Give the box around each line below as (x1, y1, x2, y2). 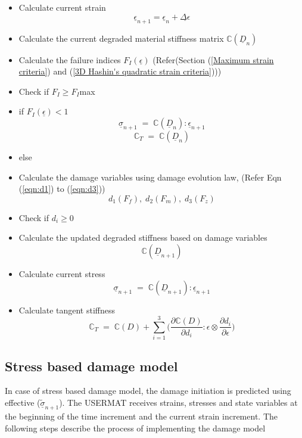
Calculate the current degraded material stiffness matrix (18, 32, 224, 44)
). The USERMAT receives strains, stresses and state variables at (59, 396, 298, 409)
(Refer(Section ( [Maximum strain (152, 53, 274, 66)
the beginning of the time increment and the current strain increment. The (5, 410, 278, 423)
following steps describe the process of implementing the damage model (5, 421, 266, 434)
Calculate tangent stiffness (18, 303, 116, 316)
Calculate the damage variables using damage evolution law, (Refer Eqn (18, 170, 282, 183)
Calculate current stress (18, 267, 105, 279)
